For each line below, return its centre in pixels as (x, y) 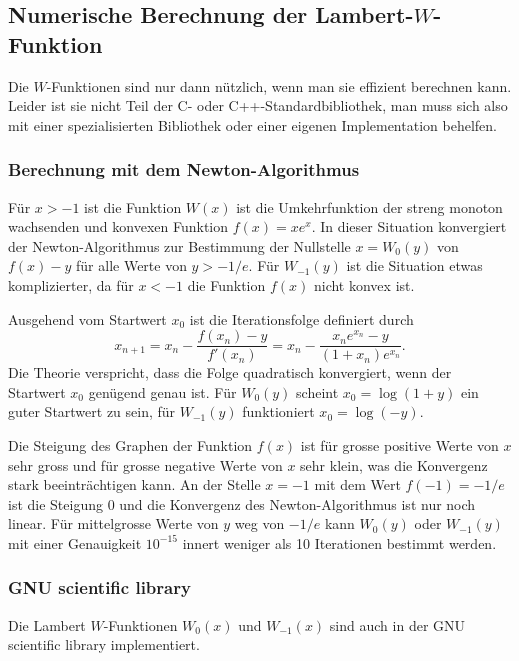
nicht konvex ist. (364, 284)
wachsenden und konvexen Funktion (118, 226)
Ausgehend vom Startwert (87, 318)
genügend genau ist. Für (162, 391)
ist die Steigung (55, 503)
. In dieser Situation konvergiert (409, 226)
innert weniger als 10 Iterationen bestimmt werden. (339, 542)
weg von (259, 523)
